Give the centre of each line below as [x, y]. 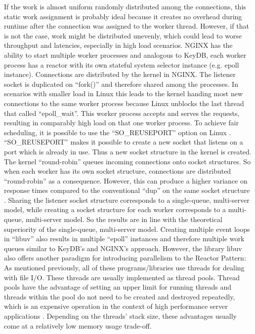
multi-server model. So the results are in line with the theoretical [124, 219]
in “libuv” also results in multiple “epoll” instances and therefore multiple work [124, 239]
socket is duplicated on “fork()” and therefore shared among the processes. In [121, 84]
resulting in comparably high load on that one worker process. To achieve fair [121, 123]
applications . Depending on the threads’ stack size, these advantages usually [120, 316]
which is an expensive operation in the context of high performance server [116, 306]
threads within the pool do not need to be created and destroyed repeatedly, [120, 296]
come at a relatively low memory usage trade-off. [78, 325]
